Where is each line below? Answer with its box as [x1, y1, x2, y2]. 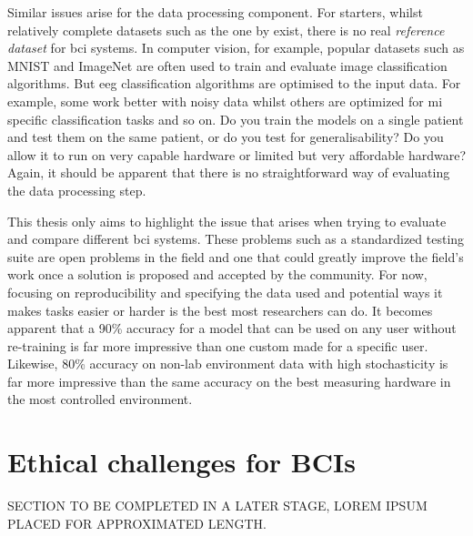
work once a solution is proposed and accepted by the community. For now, [7, 265, 428, 284]
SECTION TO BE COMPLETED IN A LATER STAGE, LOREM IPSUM [7, 496, 428, 515]
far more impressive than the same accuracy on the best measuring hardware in [7, 371, 451, 390]
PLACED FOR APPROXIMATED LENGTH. [7, 513, 267, 532]
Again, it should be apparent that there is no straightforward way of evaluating [7, 163, 450, 182]
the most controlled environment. [7, 389, 193, 409]
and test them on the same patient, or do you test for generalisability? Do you [7, 127, 444, 147]
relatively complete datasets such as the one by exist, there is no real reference [7, 20, 445, 39]
